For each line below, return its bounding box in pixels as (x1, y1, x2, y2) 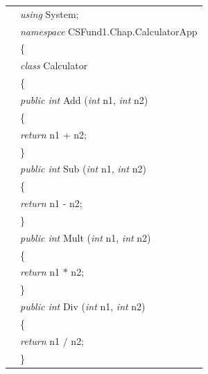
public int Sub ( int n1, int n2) (20, 161, 146, 176)
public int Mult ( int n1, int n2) (20, 230, 151, 244)
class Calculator (20, 58, 88, 73)
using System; (20, 6, 79, 21)
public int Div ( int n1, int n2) (20, 299, 146, 314)
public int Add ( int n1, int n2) (20, 92, 148, 107)
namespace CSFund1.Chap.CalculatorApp (20, 24, 198, 38)
